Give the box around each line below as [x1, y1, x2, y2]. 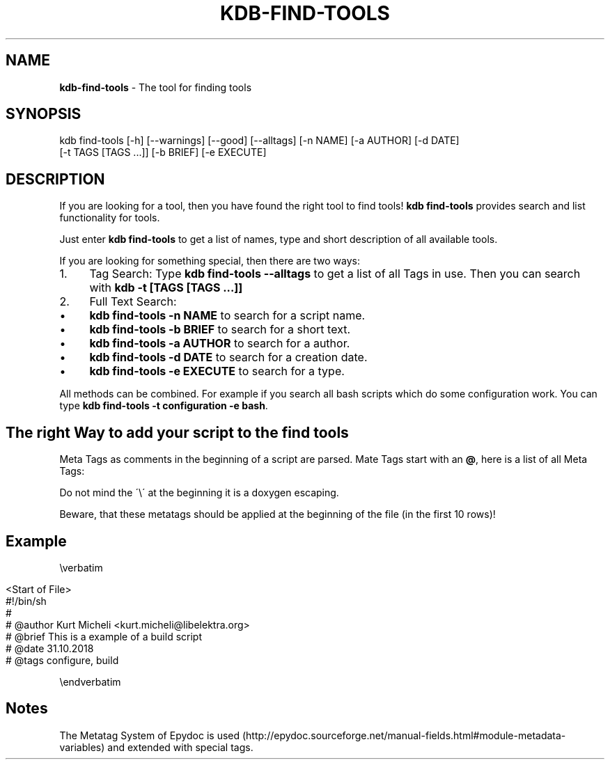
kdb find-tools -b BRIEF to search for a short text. [89, 322, 351, 337]
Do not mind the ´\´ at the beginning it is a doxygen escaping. [59, 487, 339, 499]
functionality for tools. [59, 212, 160, 224]
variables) [59, 741, 105, 753]
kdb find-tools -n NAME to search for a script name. [89, 308, 366, 323]
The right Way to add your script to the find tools [6, 423, 349, 441]
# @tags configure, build [6, 654, 119, 666]
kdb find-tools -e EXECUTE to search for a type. [89, 364, 345, 379]
